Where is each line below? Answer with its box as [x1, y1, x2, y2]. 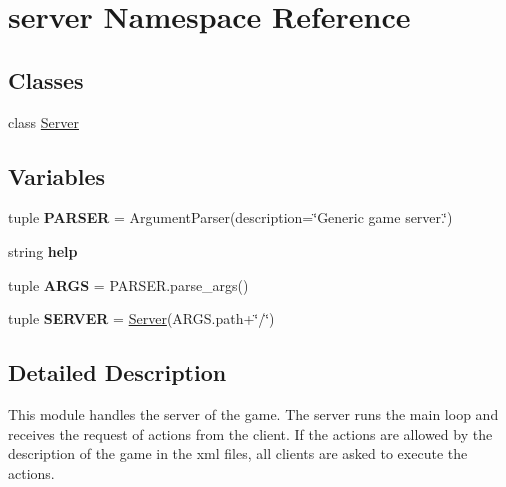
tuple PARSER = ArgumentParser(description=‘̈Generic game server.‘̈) [8, 207, 453, 228]
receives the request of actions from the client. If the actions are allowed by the [8, 423, 493, 444]
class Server [8, 111, 80, 132]
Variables [8, 160, 106, 191]
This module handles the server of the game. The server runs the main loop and [8, 403, 499, 424]
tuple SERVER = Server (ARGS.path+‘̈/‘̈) [8, 308, 275, 329]
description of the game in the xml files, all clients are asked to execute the [8, 443, 468, 464]
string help [8, 240, 78, 261]
